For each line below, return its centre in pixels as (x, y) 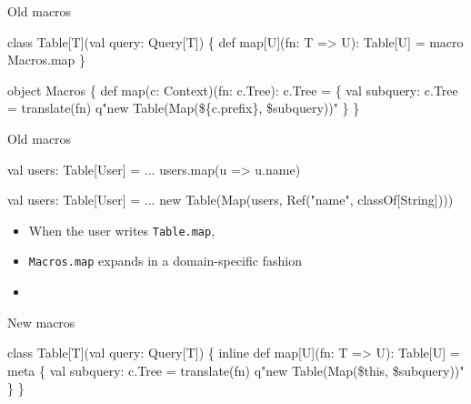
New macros (41, 322)
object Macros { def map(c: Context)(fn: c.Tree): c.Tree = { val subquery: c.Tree (233, 90)
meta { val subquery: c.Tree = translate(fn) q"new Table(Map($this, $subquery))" (236, 370)
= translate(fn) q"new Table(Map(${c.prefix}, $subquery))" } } (184, 108)
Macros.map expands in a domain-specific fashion (165, 261)
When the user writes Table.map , (122, 230)
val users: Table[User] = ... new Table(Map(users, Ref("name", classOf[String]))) (230, 200)
